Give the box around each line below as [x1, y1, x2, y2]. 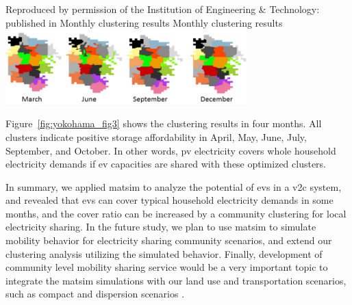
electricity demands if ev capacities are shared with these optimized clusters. [5, 157, 327, 171]
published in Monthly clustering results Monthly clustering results [5, 15, 283, 29]
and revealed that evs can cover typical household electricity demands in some [5, 193, 334, 207]
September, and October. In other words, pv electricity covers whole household [5, 143, 336, 157]
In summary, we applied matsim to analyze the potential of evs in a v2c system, [5, 179, 342, 194]
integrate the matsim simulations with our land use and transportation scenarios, [5, 273, 347, 287]
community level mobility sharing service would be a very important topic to [5, 260, 328, 274]
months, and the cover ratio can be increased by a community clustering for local [5, 206, 347, 220]
